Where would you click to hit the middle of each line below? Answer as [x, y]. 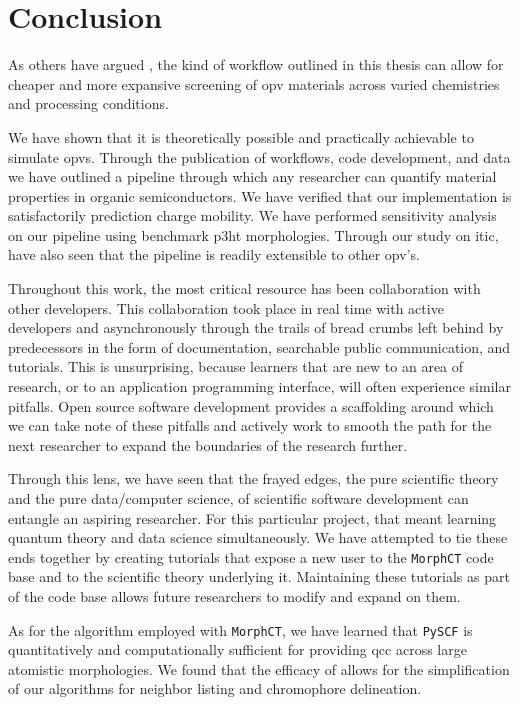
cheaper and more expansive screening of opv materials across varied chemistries [254, 83]
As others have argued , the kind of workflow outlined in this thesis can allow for [256, 64]
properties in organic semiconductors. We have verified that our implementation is [260, 195]
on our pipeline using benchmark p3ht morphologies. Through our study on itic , [253, 234]
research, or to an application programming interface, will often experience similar [259, 386]
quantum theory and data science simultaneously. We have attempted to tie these [258, 537]
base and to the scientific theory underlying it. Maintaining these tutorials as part [259, 576]
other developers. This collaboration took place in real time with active [226, 307]
